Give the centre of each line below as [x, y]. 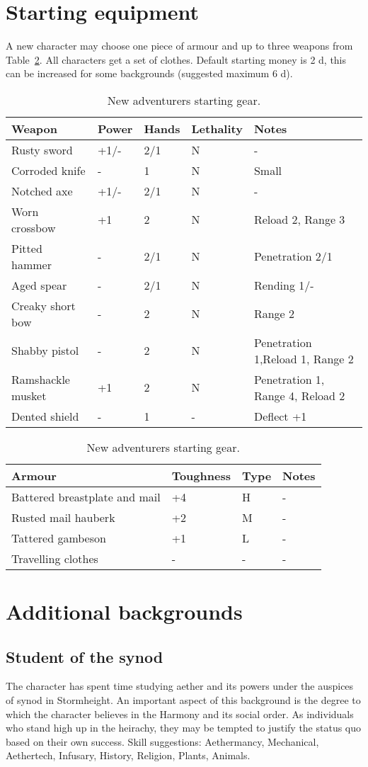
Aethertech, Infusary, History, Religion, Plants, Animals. [128, 755]
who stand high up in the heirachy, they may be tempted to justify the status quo [184, 728]
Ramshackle [41, 379]
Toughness [201, 475]
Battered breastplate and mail [86, 496]
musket [29, 395]
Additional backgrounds [124, 612]
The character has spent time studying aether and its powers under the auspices [180, 686]
